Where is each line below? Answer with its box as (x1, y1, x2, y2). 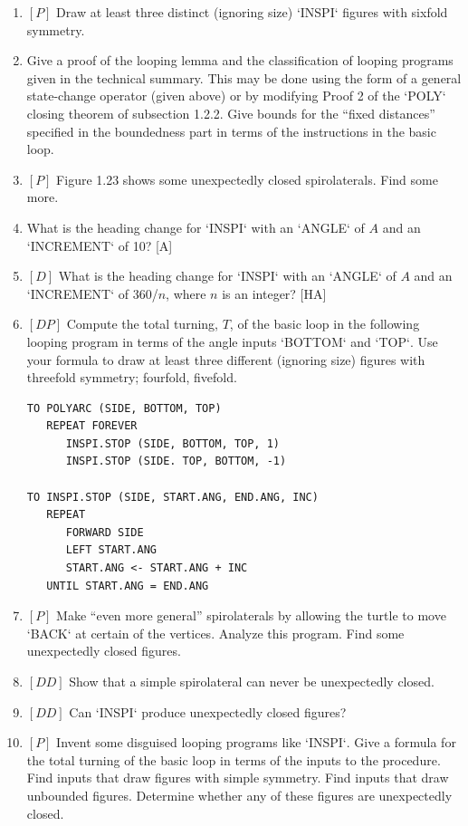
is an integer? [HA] (222, 283, 327, 303)
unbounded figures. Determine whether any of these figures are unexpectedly (26, 785, 453, 804)
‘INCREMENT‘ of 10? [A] (26, 235, 173, 255)
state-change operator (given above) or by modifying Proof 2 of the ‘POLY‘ (26, 86, 446, 105)
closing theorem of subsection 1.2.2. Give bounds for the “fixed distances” (26, 103, 435, 122)
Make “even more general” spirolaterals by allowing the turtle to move (56, 606, 446, 625)
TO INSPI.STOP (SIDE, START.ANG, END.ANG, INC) (26, 490, 319, 504)
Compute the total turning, (66, 314, 218, 333)
